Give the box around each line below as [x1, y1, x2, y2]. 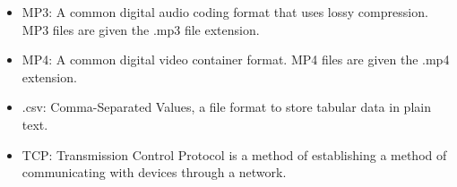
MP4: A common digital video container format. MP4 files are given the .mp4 [22, 50, 450, 69]
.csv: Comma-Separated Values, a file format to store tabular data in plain [22, 98, 431, 116]
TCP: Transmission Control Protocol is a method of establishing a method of [22, 145, 447, 164]
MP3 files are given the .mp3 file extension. [22, 20, 260, 38]
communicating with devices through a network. [22, 163, 287, 182]
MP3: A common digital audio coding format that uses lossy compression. [22, 3, 428, 21]
